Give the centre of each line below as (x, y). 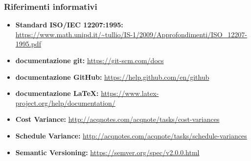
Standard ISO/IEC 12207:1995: (69, 25)
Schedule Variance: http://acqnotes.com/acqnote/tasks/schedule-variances (131, 135)
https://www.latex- (130, 93)
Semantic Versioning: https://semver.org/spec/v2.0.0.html (107, 152)
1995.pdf (28, 44)
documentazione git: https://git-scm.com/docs (90, 60)
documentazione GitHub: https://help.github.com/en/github (112, 77)
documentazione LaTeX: (57, 93)
